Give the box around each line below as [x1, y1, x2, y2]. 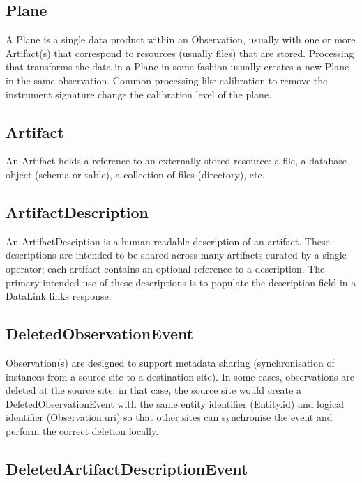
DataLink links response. [6, 289, 112, 303]
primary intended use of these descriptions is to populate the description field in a [6, 275, 356, 289]
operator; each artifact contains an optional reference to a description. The [6, 261, 325, 275]
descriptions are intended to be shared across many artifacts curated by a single [6, 247, 347, 262]
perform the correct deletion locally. [6, 423, 159, 438]
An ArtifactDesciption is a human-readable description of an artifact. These [6, 233, 330, 248]
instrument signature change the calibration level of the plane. [6, 86, 272, 101]
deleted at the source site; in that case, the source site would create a [6, 383, 301, 397]
